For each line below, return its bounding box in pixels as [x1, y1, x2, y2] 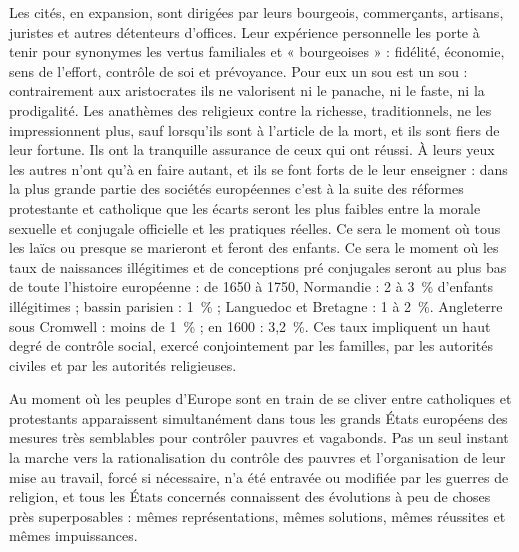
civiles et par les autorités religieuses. [9, 354, 237, 375]
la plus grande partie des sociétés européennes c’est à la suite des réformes [9, 178, 464, 199]
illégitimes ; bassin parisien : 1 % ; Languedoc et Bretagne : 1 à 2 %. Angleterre [9, 295, 503, 316]
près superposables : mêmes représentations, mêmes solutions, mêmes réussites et [9, 505, 506, 526]
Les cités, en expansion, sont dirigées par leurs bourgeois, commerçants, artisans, [9, 2, 504, 22]
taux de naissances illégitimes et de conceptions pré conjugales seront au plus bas [9, 256, 507, 277]
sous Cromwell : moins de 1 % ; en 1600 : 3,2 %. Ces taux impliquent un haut [9, 315, 491, 336]
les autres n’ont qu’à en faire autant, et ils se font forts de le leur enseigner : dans [9, 158, 508, 179]
